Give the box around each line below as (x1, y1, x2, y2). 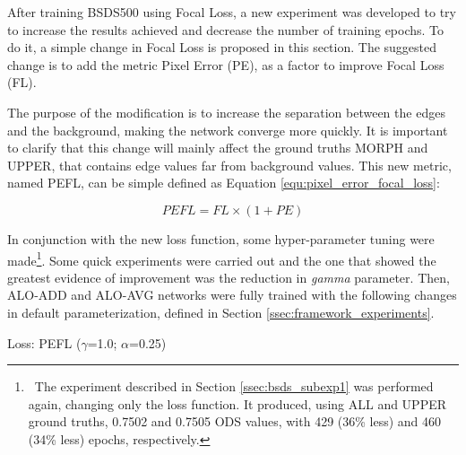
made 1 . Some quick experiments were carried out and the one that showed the (7, 248, 436, 269)
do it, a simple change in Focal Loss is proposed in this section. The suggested (7, 38, 437, 57)
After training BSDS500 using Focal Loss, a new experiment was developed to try (7, 3, 456, 21)
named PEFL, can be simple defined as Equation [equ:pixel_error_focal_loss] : (7, 173, 440, 192)
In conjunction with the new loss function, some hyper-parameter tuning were (7, 229, 435, 248)
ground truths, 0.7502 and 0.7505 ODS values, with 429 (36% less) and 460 (28, 412, 442, 431)
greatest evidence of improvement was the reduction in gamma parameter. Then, (7, 267, 450, 286)
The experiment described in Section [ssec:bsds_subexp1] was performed (34, 377, 434, 396)
